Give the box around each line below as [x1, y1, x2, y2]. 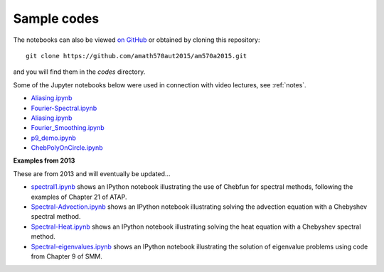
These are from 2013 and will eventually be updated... [13, 169, 171, 178]
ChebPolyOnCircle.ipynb [31, 143, 103, 152]
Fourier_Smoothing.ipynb [31, 124, 105, 132]
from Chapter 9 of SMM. [31, 252, 103, 261]
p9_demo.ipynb [31, 134, 76, 142]
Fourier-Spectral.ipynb [31, 104, 97, 112]
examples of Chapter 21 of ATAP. [31, 192, 127, 201]
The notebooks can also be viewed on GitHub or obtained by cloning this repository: [13, 36, 260, 44]
